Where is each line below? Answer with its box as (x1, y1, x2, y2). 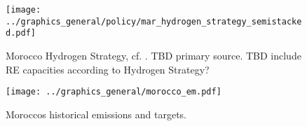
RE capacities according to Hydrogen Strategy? (6, 62, 210, 76)
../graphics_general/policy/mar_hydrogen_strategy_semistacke (6, 16, 302, 27)
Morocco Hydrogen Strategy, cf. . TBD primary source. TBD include (6, 48, 301, 62)
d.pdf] (6, 28, 36, 38)
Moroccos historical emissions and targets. (6, 106, 187, 121)
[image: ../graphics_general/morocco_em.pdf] (6, 87, 221, 97)
